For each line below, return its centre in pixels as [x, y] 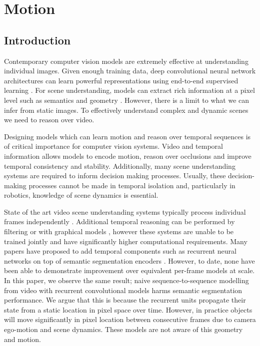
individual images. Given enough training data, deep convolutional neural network [130, 71]
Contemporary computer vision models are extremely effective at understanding [126, 61]
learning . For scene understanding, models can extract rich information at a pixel [129, 90]
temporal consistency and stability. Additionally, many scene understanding [120, 166]
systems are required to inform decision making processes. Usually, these [115, 175]
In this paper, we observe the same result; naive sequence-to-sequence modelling [126, 280]
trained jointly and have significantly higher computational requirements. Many [126, 241]
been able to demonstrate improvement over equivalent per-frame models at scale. [129, 270]
